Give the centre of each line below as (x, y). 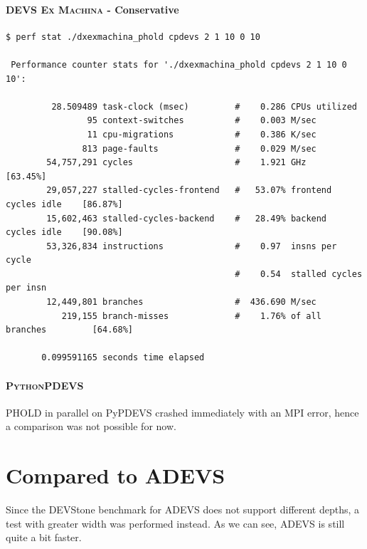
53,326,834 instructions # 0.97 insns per (192, 246)
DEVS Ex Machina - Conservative (92, 9)
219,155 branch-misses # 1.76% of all (191, 316)
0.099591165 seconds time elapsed (123, 358)
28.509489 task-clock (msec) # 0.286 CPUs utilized (204, 106)
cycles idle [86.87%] (64, 204)
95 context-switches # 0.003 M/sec (202, 121)
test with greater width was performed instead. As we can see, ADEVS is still (175, 523)
